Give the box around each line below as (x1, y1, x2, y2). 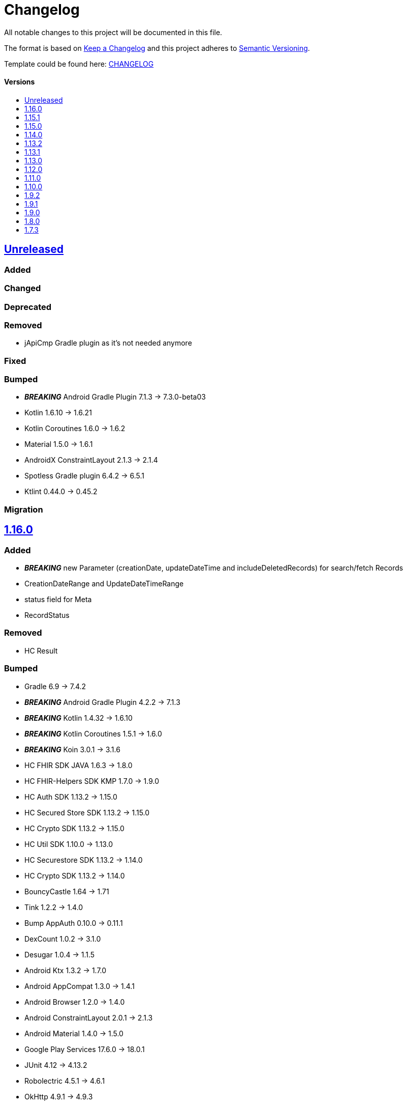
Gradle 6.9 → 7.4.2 (24, 682, 86, 691)
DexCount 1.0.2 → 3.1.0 (24, 934, 101, 943)
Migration (4, 504, 43, 515)
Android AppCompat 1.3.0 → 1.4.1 (24, 981, 135, 990)
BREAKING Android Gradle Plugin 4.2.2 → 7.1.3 (24, 697, 180, 706)
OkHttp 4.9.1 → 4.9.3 (24, 1092, 93, 1101)
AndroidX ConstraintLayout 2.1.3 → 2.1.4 (24, 456, 158, 465)
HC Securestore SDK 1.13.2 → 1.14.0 (24, 855, 143, 864)
